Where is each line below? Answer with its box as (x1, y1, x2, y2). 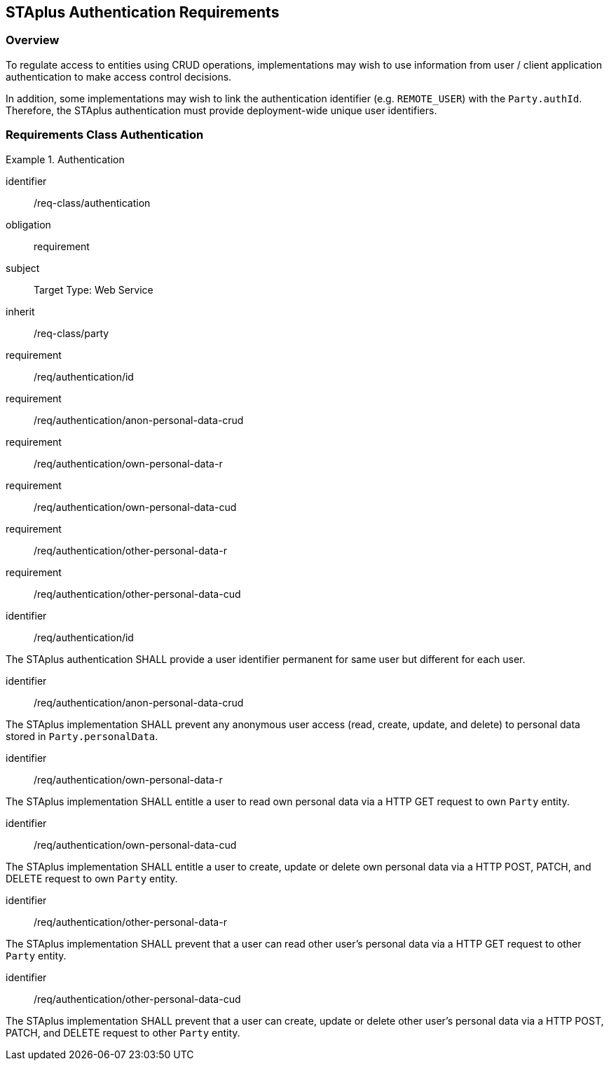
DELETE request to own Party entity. (6, 872, 178, 884)
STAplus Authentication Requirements (6, 4, 280, 21)
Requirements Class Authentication (6, 128, 204, 142)
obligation (6, 218, 51, 231)
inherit (6, 305, 35, 317)
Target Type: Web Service (34, 283, 153, 296)
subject (6, 261, 40, 274)
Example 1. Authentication (6, 153, 125, 165)
